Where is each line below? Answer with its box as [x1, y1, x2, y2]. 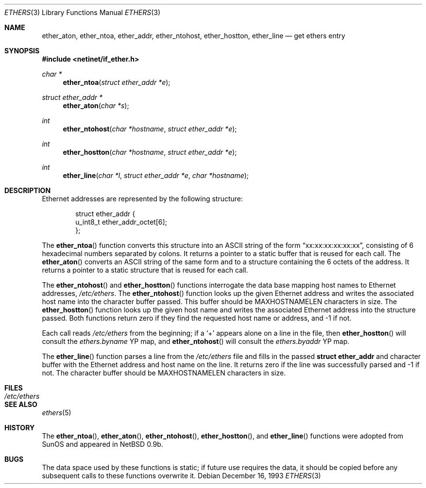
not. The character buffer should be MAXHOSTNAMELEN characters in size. [42, 369, 286, 377]
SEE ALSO [4, 400, 37, 408]
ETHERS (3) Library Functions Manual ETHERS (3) [4, 8, 161, 16]
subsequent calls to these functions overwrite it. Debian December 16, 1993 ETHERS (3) [42, 472, 321, 480]
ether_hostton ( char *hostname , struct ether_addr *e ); [63, 148, 237, 156]
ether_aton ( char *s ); [63, 101, 129, 110]
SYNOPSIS [4, 47, 40, 55]
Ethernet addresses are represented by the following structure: [42, 195, 243, 203]
